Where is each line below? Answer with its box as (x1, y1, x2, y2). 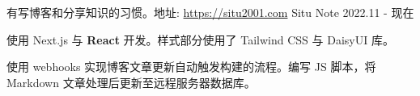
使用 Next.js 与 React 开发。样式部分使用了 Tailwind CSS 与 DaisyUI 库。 (6, 31, 394, 48)
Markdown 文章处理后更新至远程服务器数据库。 (6, 73, 256, 90)
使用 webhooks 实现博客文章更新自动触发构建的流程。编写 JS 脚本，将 (6, 58, 376, 75)
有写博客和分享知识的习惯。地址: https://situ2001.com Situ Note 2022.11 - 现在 (6, 4, 414, 20)
